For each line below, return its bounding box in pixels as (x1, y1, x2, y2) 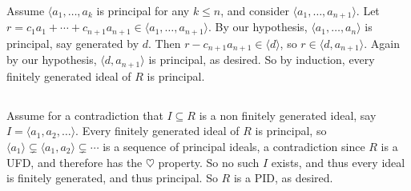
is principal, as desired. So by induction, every (148, 51, 375, 68)
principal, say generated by (6, 34, 139, 51)
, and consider (220, 2, 289, 18)
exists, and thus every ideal (271, 153, 405, 170)
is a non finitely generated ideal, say (199, 106, 377, 123)
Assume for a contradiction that (6, 106, 163, 123)
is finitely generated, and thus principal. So (6, 169, 218, 186)
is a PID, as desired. (233, 169, 333, 186)
